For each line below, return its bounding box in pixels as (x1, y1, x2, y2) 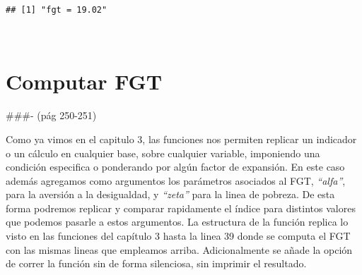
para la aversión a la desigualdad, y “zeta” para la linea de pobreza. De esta (6, 187, 335, 202)
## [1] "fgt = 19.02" (6, 5, 107, 15)
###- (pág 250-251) (6, 108, 97, 123)
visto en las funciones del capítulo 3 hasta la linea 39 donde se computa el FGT (6, 228, 351, 243)
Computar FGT (6, 67, 163, 96)
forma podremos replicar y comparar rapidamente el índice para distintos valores (6, 200, 356, 215)
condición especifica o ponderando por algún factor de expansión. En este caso (6, 159, 345, 174)
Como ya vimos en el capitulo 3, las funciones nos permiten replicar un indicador (6, 131, 357, 146)
